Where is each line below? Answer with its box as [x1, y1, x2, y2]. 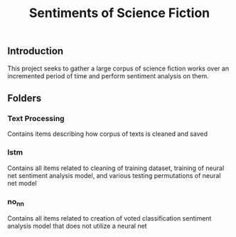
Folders [7, 93, 42, 104]
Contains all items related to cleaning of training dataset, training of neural [7, 164, 225, 172]
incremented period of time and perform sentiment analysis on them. [7, 71, 210, 80]
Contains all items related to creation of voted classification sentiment [7, 214, 212, 223]
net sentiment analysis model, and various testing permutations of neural [7, 171, 221, 179]
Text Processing [7, 113, 65, 123]
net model [7, 179, 37, 187]
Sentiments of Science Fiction [28, 5, 210, 21]
